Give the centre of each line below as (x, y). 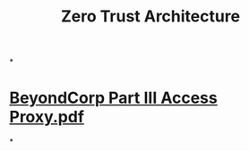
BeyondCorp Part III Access (113, 98)
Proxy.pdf (47, 117)
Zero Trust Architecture (150, 17)
